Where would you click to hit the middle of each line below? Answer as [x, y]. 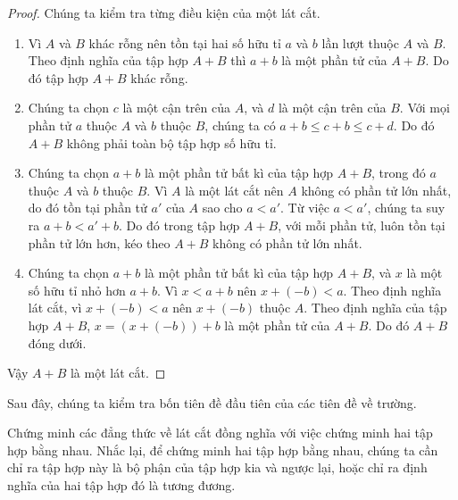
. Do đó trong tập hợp [179, 225]
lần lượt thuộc [360, 42]
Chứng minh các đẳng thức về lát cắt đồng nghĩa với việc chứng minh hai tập [220, 433]
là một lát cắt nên [234, 190]
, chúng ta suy [406, 208]
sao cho [222, 208]
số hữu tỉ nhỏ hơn [77, 290]
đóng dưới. [57, 342]
